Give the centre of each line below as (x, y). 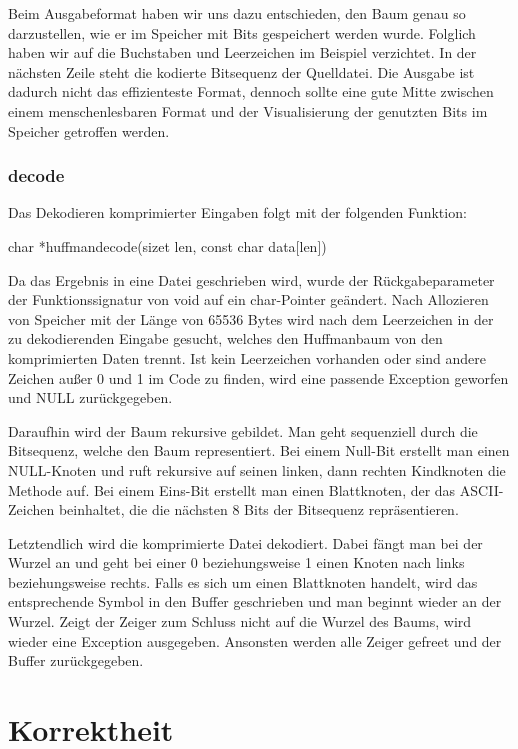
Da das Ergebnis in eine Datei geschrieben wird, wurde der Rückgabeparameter (251, 279)
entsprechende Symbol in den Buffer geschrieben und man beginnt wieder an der (255, 601)
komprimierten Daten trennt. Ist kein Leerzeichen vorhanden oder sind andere (247, 357)
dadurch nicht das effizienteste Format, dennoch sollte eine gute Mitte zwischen (251, 91)
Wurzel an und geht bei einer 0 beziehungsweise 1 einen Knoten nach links (236, 562)
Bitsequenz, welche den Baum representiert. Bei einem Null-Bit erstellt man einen (259, 450)
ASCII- (481, 489)
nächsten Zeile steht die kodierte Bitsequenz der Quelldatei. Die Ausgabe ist (241, 71)
